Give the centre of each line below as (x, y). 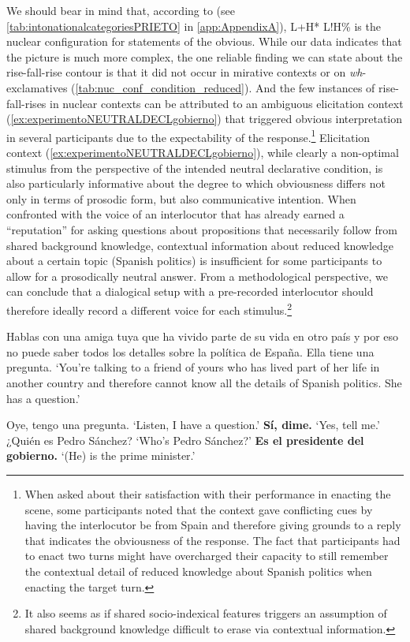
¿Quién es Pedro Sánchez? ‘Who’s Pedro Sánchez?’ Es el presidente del (185, 440)
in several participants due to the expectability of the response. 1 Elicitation (188, 136)
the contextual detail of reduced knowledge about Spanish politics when (198, 571)
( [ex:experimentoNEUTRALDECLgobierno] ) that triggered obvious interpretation (205, 119)
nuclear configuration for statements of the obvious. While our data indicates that (204, 41)
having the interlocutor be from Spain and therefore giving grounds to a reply (213, 525)
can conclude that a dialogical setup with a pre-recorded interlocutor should (190, 291)
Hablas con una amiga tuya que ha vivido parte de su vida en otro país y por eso (203, 336)
